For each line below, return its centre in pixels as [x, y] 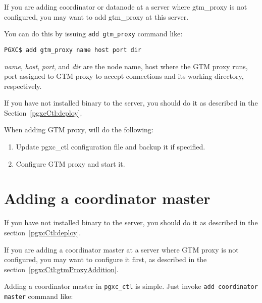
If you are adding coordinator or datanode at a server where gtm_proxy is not [126, 7]
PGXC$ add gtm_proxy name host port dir [73, 50]
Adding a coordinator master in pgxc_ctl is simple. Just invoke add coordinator [131, 286]
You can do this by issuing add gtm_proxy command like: [93, 34]
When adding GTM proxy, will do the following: [79, 130]
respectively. [23, 86]
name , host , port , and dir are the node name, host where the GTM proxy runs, [126, 66]
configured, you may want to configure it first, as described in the [106, 259]
